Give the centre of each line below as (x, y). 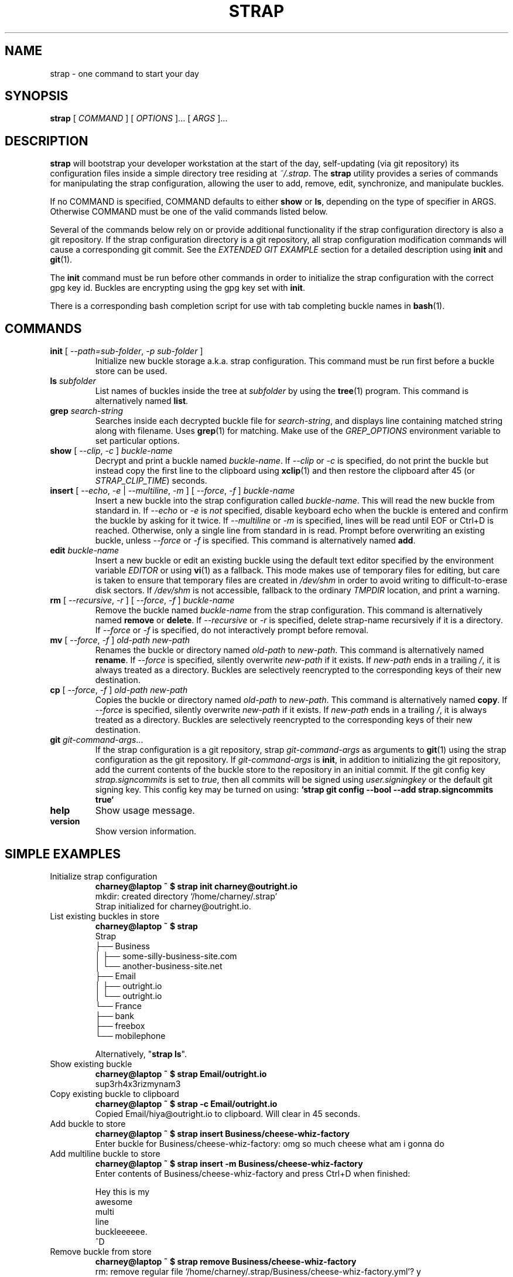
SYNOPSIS (37, 96)
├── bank (115, 1016)
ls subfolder (73, 381)
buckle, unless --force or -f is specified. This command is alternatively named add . (255, 541)
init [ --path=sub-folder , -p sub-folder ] (126, 351)
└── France (118, 1006)
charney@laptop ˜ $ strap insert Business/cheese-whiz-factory (223, 1133)
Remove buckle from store (101, 1251)
